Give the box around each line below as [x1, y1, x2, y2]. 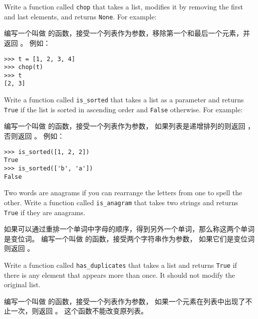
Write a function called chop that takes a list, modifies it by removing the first [4, 1, 243, 11]
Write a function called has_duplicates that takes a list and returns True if [4, 259, 237, 270]
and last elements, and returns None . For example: [4, 11, 157, 21]
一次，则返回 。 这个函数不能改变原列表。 [10, 306, 148, 316]
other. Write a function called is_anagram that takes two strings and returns [4, 197, 238, 207]
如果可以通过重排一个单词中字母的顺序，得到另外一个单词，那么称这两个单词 [4, 224, 255, 234]
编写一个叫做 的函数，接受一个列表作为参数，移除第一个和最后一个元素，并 [4, 28, 250, 38]
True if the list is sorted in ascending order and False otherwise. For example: [4, 104, 243, 114]
